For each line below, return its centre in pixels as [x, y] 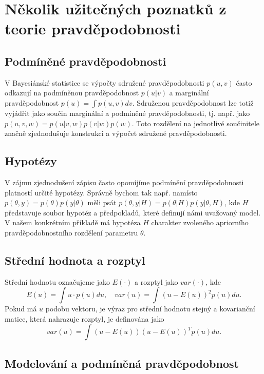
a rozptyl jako [156, 281]
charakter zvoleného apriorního [200, 222]
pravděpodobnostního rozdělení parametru [71, 232]
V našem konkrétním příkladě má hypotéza [73, 222]
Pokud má [21, 309]
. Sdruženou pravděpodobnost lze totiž [193, 102]
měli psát [102, 202]
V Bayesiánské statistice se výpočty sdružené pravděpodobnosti [105, 82]
